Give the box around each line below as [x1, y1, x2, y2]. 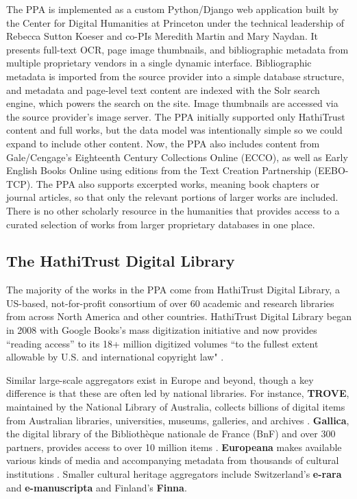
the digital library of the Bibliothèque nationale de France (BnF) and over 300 [6, 426, 336, 441]
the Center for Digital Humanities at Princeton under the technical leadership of [6, 15, 345, 29]
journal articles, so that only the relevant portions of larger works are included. [6, 190, 338, 204]
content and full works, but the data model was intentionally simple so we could [6, 123, 343, 137]
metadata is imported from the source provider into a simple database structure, [6, 69, 345, 83]
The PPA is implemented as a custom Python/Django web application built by [6, 2, 339, 16]
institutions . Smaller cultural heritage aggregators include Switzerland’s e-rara [6, 467, 342, 481]
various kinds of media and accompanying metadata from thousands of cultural [6, 453, 339, 467]
